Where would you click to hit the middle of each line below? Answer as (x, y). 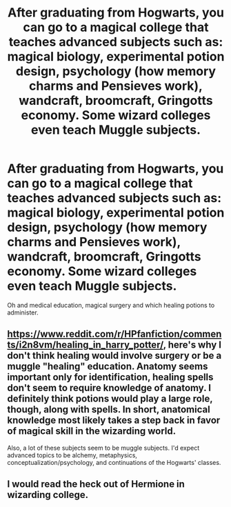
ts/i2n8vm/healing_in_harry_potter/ (85, 345)
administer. (23, 312)
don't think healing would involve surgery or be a (114, 356)
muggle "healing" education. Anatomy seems (108, 367)
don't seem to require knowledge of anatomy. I (109, 388)
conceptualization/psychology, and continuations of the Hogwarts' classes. (114, 462)
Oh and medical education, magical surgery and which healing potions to (111, 305)
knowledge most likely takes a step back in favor (114, 420)
